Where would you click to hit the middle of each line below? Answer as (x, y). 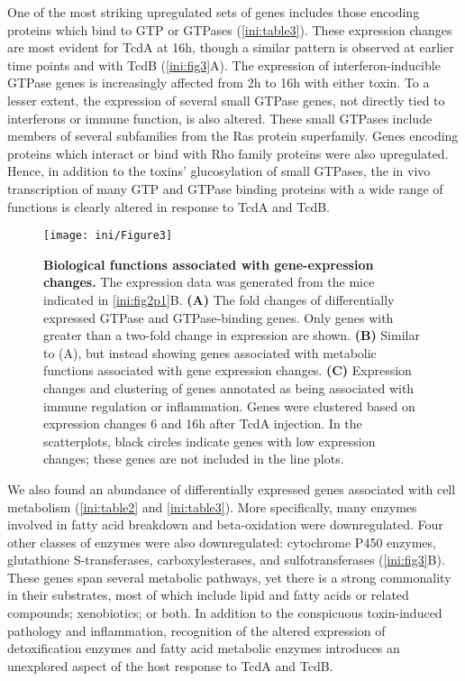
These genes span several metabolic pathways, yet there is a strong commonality (229, 577)
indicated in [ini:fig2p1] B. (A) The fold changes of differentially (219, 299)
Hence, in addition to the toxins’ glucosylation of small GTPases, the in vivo (219, 171)
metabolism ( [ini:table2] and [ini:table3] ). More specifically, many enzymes (212, 506)
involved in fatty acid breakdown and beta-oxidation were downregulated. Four (225, 525)
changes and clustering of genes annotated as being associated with (229, 387)
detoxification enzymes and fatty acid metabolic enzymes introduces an (204, 648)
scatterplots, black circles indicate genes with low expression (210, 441)
